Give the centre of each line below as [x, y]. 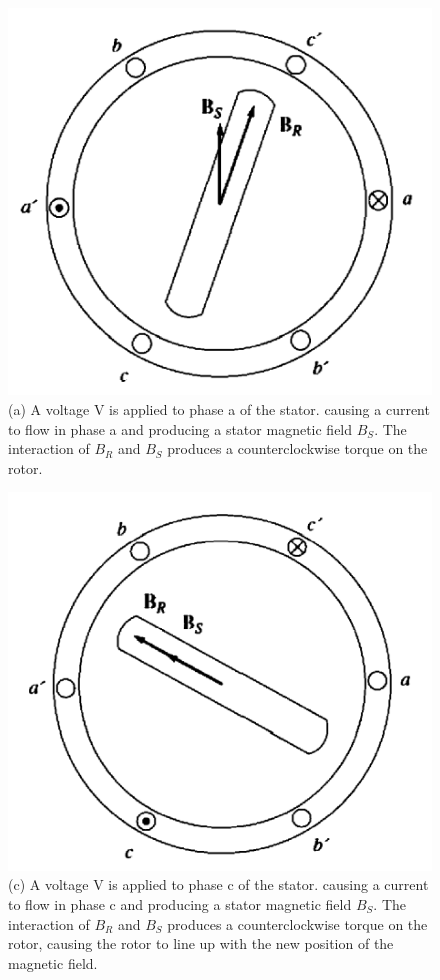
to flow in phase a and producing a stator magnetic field [180, 428]
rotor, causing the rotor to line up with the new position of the [201, 943]
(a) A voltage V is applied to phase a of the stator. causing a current [219, 409]
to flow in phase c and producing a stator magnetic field [180, 903]
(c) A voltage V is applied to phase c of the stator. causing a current [218, 884]
